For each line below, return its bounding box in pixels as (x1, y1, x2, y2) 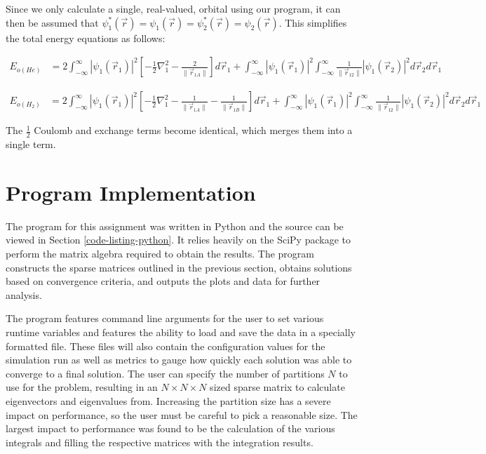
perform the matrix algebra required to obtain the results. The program (6, 246, 314, 260)
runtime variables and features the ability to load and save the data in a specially (6, 324, 356, 339)
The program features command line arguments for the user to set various (6, 311, 324, 326)
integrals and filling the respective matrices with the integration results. (6, 434, 313, 449)
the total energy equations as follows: (6, 30, 166, 45)
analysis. (6, 287, 42, 302)
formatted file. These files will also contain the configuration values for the (6, 338, 325, 353)
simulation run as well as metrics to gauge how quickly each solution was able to (6, 352, 352, 367)
